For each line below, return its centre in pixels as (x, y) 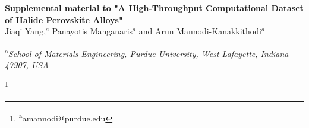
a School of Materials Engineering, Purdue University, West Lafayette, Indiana (147, 52)
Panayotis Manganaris (92, 31)
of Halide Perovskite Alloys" (64, 19)
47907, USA (27, 65)
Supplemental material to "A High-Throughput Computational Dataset (154, 8)
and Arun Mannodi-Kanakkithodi (200, 31)
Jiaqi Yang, (26, 31)
